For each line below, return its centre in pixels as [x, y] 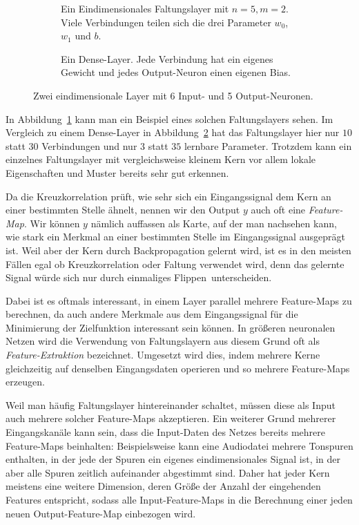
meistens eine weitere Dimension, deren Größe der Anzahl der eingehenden [163, 486]
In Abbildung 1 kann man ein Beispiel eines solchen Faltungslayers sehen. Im [169, 118]
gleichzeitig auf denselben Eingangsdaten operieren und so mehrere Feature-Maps [178, 368]
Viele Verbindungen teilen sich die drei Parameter [166, 22]
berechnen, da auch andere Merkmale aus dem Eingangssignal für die [152, 314]
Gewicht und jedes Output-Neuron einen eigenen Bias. [176, 72]
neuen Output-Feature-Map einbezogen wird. [101, 513]
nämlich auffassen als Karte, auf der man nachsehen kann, [214, 223]
